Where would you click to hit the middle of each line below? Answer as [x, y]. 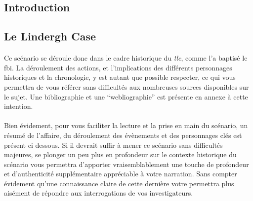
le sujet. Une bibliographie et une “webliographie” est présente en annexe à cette [126, 96]
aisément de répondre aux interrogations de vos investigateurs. [99, 193]
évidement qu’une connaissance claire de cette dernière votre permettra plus [119, 183]
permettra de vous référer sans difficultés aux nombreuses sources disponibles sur [126, 86]
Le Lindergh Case [50, 36]
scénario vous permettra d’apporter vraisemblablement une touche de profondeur [126, 164]
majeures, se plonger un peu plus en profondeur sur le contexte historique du [120, 154]
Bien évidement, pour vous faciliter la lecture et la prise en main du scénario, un [126, 125]
